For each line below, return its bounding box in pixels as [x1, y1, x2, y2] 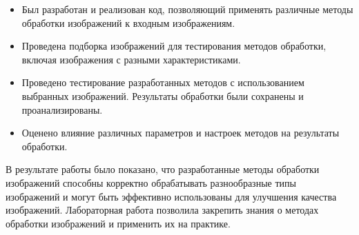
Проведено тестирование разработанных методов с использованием [21, 75, 304, 90]
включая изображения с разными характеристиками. [21, 52, 241, 66]
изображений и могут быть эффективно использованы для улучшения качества [6, 189, 337, 203]
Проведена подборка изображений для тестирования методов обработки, [21, 39, 327, 53]
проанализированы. [21, 102, 103, 116]
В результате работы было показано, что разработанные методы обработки [6, 162, 320, 176]
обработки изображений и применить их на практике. [6, 216, 231, 230]
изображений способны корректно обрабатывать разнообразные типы [6, 175, 296, 190]
